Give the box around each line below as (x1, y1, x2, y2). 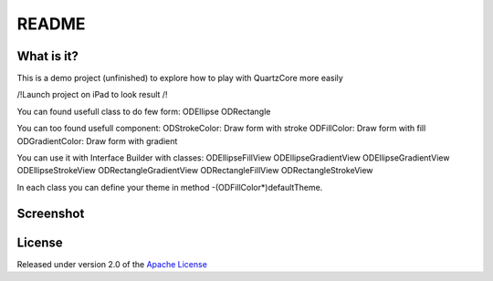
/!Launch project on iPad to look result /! (16, 89, 168, 100)
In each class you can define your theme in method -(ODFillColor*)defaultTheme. (16, 182, 323, 193)
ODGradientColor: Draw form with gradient (16, 135, 178, 146)
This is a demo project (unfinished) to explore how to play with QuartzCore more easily (16, 73, 344, 84)
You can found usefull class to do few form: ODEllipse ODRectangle (16, 106, 271, 117)
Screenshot (16, 205, 85, 221)
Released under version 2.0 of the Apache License (16, 258, 207, 269)
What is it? (16, 48, 79, 64)
